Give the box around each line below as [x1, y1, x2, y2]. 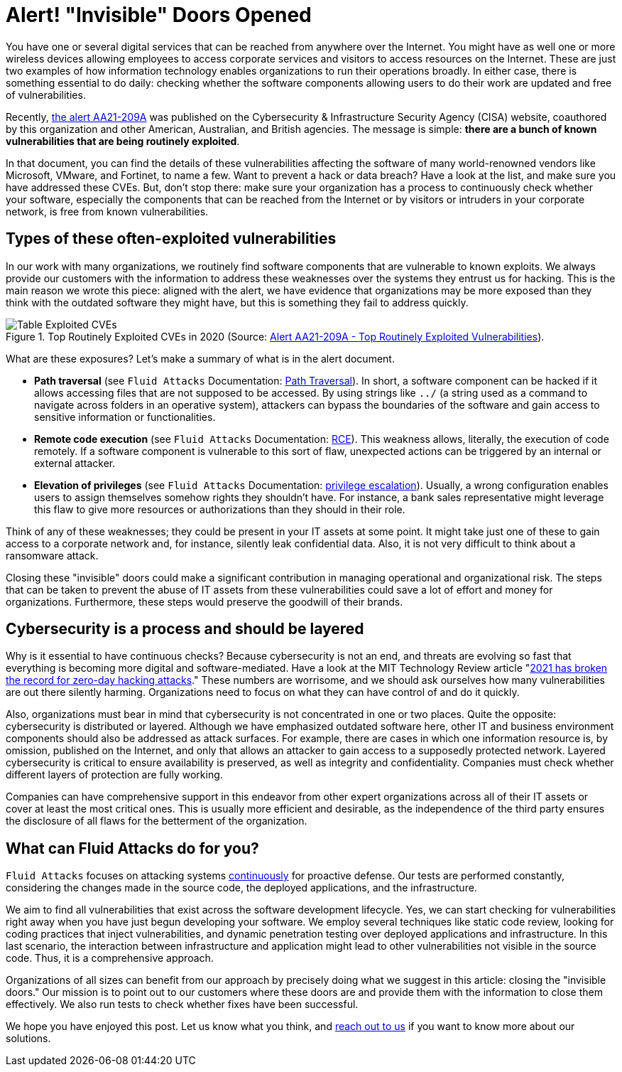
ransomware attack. [6, 549, 99, 562]
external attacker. [34, 456, 116, 469]
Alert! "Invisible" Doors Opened [6, 3, 312, 27]
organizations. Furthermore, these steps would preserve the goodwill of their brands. [6, 595, 403, 608]
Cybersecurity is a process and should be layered [6, 620, 364, 638]
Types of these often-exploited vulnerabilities [6, 230, 337, 248]
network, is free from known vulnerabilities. [6, 205, 209, 218]
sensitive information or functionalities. [34, 410, 216, 423]
